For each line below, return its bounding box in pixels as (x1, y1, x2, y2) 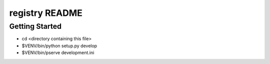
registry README (9, 7, 82, 18)
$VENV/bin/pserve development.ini (21, 50, 94, 56)
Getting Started (9, 22, 62, 31)
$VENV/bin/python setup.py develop (21, 43, 97, 49)
